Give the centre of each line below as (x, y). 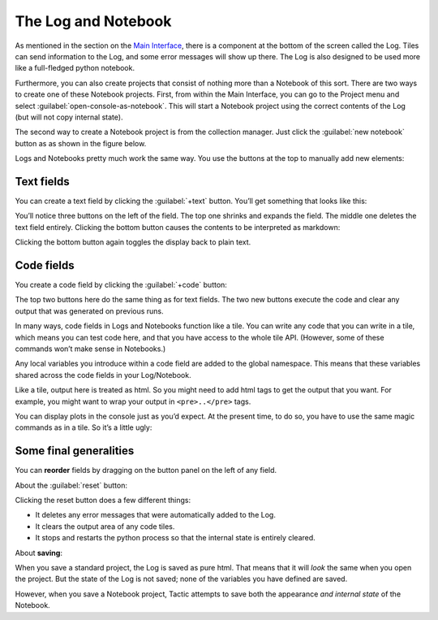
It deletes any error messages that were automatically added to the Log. (155, 515)
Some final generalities (75, 451)
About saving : (39, 553)
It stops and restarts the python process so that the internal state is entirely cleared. (175, 538)
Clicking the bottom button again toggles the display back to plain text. (133, 242)
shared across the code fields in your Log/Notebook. (103, 375)
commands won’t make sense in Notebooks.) (90, 349)
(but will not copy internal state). (69, 117)
